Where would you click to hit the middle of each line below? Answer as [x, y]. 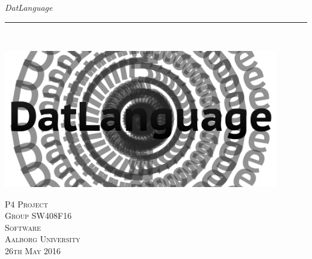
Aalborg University [43, 239]
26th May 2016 [33, 250]
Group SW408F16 [38, 216]
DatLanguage [29, 7]
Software [23, 227]
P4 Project [26, 204]
